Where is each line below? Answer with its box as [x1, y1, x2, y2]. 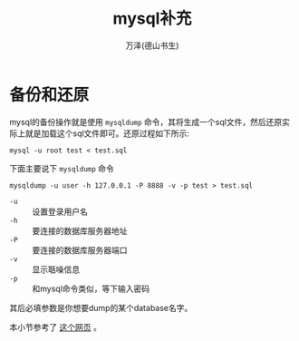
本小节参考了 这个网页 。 [9, 321, 101, 332]
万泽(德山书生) [125, 40, 179, 51]
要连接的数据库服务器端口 [32, 244, 128, 255]
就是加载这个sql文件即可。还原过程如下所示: [24, 128, 190, 139]
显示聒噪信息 [32, 264, 80, 275]
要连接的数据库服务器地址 [32, 225, 128, 236]
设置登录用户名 [32, 206, 88, 217]
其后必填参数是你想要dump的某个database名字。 [9, 302, 193, 313]
